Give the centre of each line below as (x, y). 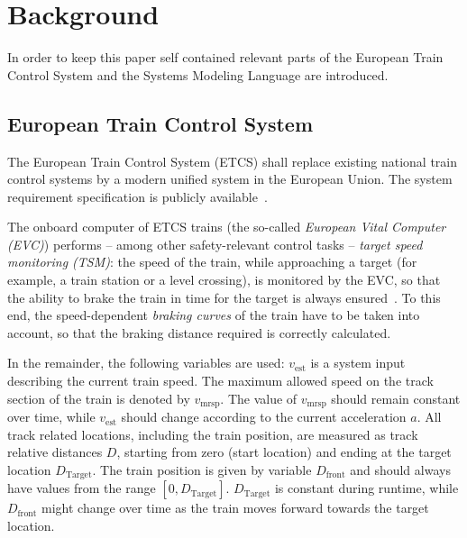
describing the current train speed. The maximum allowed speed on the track (220, 381)
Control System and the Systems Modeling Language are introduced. (198, 74)
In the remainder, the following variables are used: (146, 363)
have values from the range (82, 488)
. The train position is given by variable (202, 469)
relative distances (55, 452)
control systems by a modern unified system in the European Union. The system (230, 179)
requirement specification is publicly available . (137, 196)
